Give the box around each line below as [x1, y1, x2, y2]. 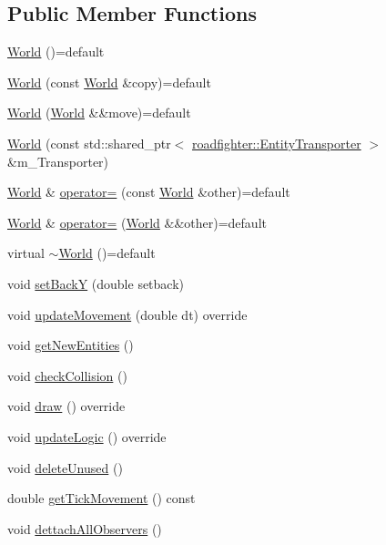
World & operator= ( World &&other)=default [7, 212, 267, 231]
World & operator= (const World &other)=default [7, 182, 290, 201]
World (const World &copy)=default [7, 72, 211, 91]
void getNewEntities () [7, 335, 134, 355]
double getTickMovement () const [7, 488, 196, 508]
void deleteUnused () [7, 458, 123, 477]
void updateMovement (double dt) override [7, 304, 248, 324]
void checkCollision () [7, 365, 127, 385]
